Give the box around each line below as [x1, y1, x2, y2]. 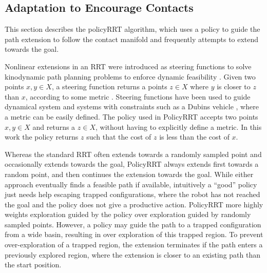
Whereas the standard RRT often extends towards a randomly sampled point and [5, 148, 262, 159]
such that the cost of [86, 131, 151, 142]
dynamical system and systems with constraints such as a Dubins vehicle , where [5, 101, 259, 112]
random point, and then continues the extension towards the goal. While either [5, 168, 254, 179]
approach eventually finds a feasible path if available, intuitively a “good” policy [5, 179, 257, 189]
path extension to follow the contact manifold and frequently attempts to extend [5, 33, 259, 44]
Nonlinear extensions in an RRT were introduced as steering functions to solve [5, 61, 252, 71]
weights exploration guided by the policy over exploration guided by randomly [5, 209, 251, 220]
